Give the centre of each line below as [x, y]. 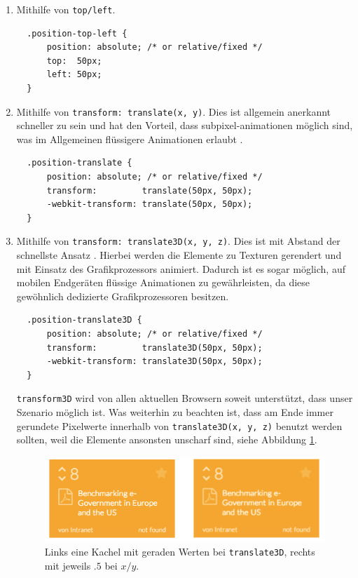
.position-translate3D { [84, 320]
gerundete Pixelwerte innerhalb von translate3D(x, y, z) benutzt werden [179, 425]
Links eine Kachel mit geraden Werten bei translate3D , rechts [180, 552]
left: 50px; [74, 75]
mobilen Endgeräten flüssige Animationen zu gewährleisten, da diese [163, 282]
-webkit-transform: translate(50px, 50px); [150, 204]
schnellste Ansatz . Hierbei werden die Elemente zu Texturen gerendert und [179, 255]
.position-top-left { [77, 33]
